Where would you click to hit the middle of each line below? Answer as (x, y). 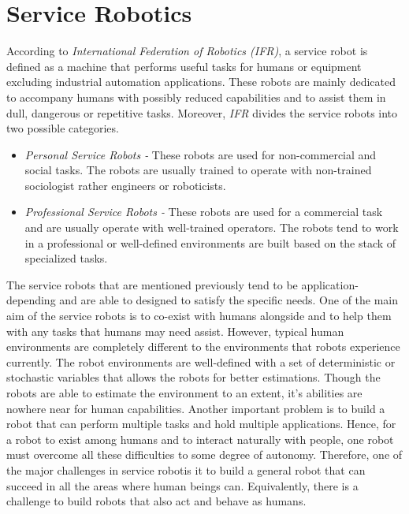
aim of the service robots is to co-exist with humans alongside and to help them (199, 316)
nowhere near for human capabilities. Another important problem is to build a (196, 408)
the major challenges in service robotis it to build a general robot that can (186, 469)
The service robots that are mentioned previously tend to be (152, 284)
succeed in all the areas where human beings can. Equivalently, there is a (182, 485)
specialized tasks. (66, 258)
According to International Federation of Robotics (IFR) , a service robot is (187, 51)
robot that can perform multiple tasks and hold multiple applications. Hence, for (201, 424)
